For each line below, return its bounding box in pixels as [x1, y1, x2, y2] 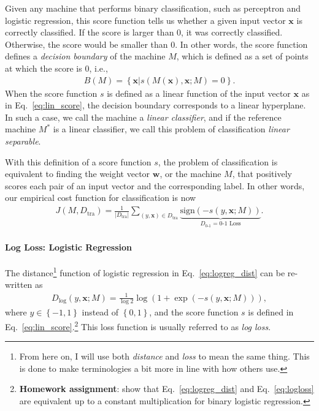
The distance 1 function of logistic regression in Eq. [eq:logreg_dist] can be [5, 265, 285, 279]
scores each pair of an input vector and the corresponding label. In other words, [5, 179, 305, 192]
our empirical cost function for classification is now [5, 191, 196, 204]
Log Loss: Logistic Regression [5, 240, 132, 253]
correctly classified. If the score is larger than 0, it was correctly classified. [5, 26, 283, 39]
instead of [82, 306, 119, 319]
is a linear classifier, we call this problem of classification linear [53, 123, 290, 135]
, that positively [232, 167, 292, 180]
